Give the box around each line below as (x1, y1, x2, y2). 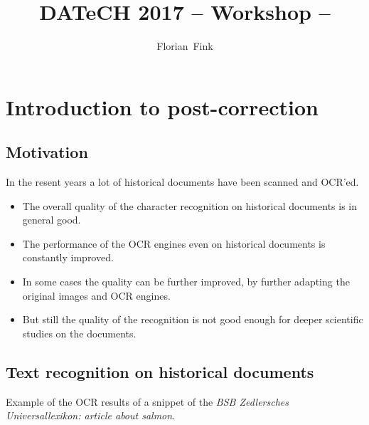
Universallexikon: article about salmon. (6, 408, 176, 423)
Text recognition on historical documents (6, 360, 314, 382)
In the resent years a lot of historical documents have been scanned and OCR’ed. (6, 174, 359, 189)
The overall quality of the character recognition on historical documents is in (22, 198, 357, 213)
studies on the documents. (22, 325, 137, 340)
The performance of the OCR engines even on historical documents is (22, 236, 326, 251)
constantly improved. (22, 250, 114, 265)
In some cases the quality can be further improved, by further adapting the (22, 274, 350, 289)
